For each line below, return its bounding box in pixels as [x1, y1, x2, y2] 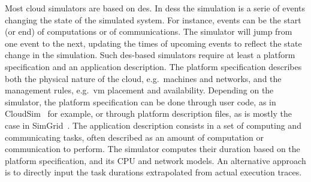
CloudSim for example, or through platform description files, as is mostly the [5, 107, 292, 120]
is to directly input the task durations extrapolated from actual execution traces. [5, 166, 302, 178]
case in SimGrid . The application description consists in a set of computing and [5, 119, 301, 131]
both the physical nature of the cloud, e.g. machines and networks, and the [5, 72, 282, 84]
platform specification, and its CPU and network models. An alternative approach [5, 154, 306, 166]
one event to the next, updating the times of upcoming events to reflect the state [5, 37, 302, 49]
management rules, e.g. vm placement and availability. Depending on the [5, 84, 274, 96]
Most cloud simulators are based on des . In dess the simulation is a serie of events [5, 2, 306, 14]
